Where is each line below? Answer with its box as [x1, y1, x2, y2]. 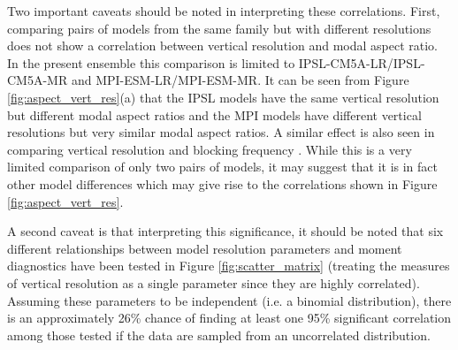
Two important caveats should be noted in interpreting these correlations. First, [7, 2, 440, 19]
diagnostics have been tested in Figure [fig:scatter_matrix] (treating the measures [7, 256, 450, 275]
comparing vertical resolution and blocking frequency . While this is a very [7, 140, 412, 158]
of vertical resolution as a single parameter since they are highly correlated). [7, 273, 420, 292]
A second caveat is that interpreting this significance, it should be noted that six [7, 222, 444, 240]
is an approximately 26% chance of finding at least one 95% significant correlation [7, 308, 452, 327]
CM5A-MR [7, 71, 68, 89]
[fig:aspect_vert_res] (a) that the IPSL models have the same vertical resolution [7, 87, 439, 106]
